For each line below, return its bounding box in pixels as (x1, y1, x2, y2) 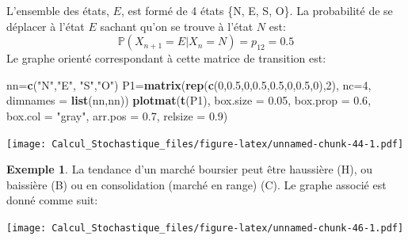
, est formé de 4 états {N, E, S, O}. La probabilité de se (120, 2, 393, 18)
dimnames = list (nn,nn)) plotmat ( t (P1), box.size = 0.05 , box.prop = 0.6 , (6, 92, 372, 109)
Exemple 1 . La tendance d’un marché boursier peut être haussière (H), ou (6, 161, 373, 177)
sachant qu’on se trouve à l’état (100, 17, 254, 34)
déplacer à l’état (6, 17, 85, 34)
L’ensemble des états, (6, 2, 109, 18)
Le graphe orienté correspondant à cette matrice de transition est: (6, 50, 326, 67)
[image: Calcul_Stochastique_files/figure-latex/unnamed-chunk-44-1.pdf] (6, 138, 404, 150)
